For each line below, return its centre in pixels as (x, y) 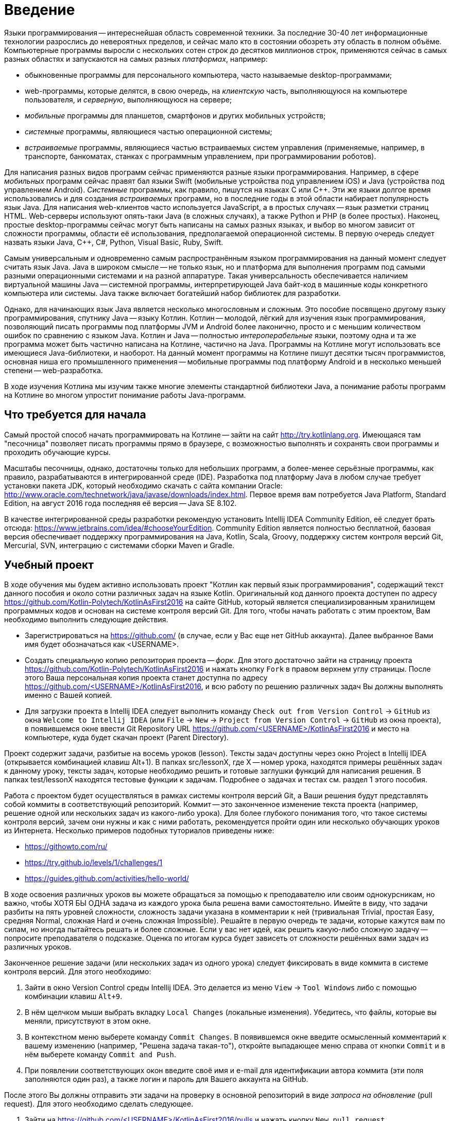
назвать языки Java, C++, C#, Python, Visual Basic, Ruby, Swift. (114, 242)
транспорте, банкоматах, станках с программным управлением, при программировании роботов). (201, 156)
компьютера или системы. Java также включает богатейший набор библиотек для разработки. (172, 293)
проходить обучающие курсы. (57, 452)
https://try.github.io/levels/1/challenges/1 (94, 863)
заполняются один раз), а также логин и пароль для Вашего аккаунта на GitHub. (167, 1079)
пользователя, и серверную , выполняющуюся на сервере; (128, 99)
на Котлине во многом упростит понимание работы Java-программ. (125, 395)
